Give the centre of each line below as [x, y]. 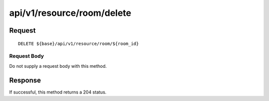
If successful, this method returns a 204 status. [58, 92]
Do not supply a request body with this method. [58, 66]
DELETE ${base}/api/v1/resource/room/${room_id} [78, 44]
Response [25, 80]
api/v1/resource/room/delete [70, 13]
